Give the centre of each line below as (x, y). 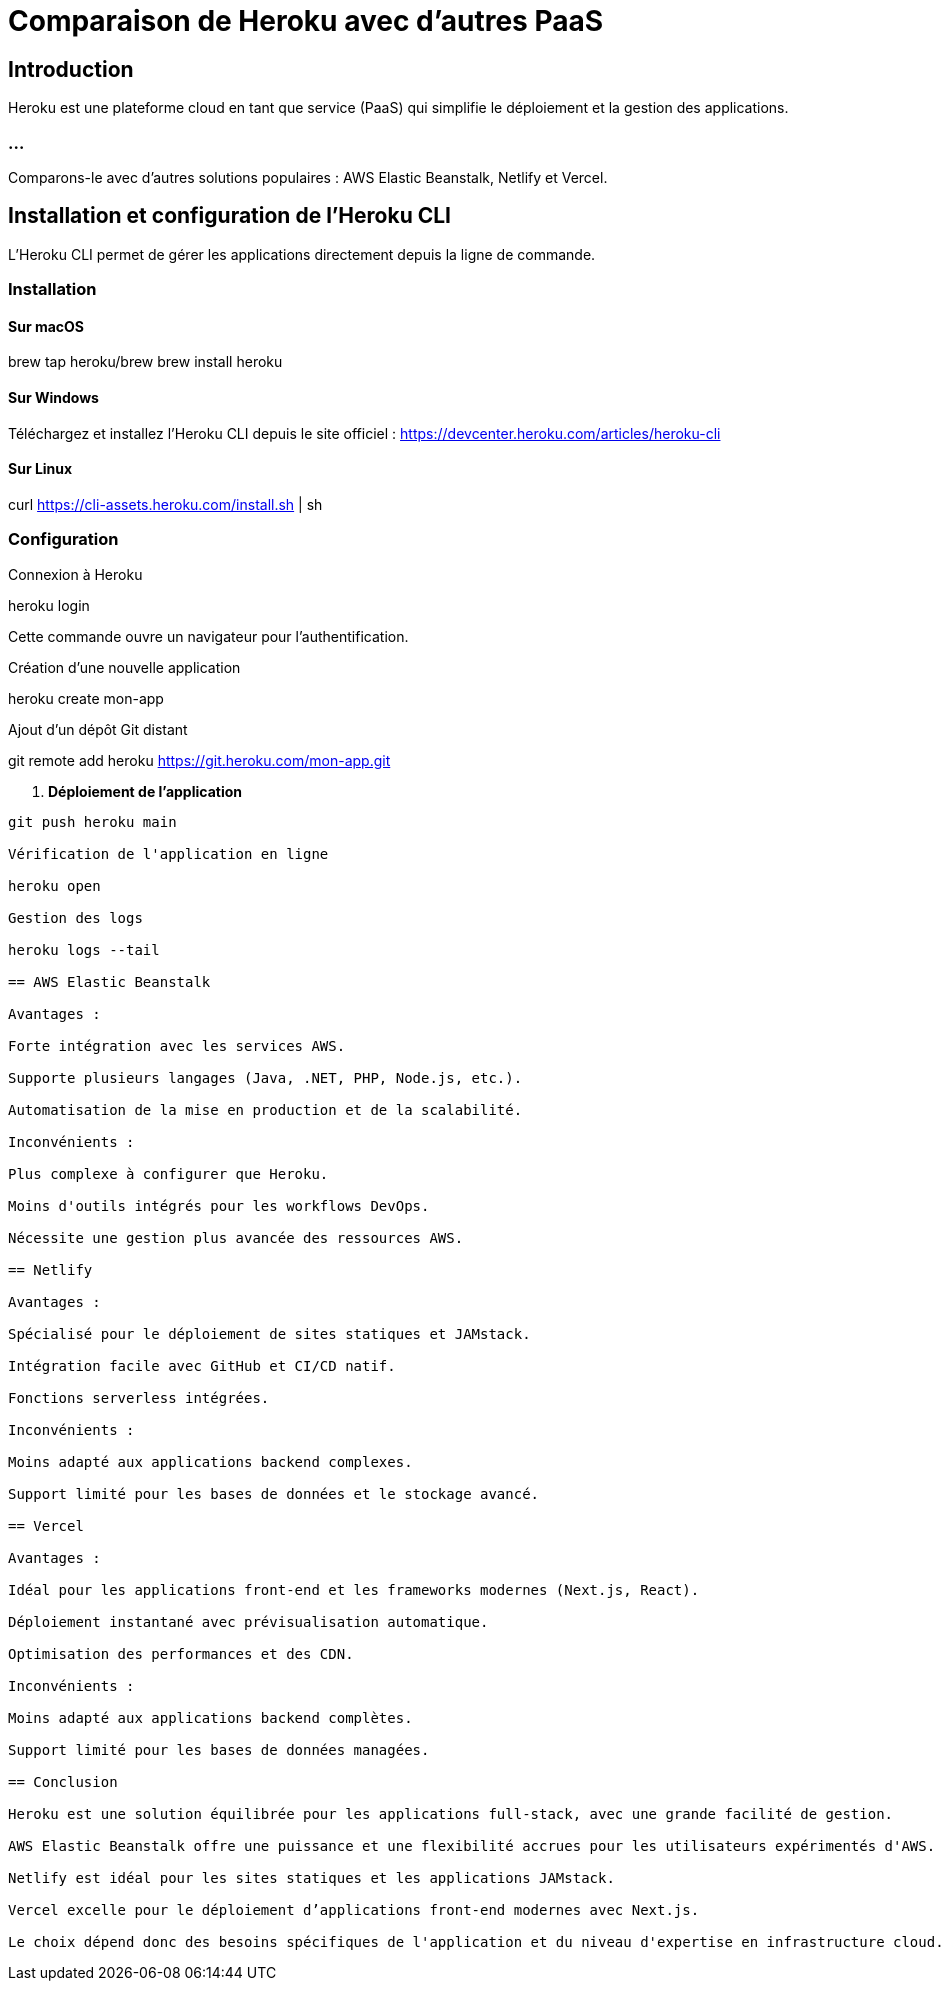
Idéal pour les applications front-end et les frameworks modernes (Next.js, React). (354, 1589)
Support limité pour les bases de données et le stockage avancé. (274, 1493)
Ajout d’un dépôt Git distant (98, 729)
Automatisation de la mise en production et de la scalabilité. (265, 1109)
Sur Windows (53, 397)
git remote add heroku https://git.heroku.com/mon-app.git (199, 760)
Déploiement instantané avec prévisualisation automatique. (248, 1621)
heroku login (49, 605)
